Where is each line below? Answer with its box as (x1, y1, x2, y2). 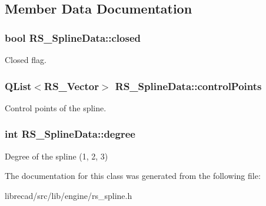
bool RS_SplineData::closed (5, 30, 141, 45)
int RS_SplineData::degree (5, 127, 135, 141)
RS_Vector (44, 78, 99, 93)
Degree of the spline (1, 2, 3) (5, 149, 108, 162)
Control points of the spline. (5, 101, 107, 114)
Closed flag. (5, 54, 46, 65)
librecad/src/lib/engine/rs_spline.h (5, 189, 132, 201)
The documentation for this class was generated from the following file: (5, 170, 261, 182)
